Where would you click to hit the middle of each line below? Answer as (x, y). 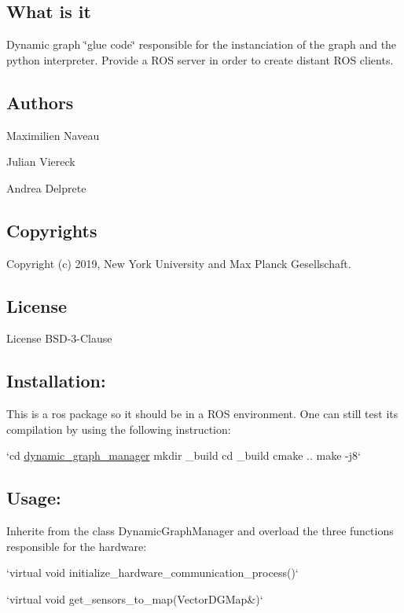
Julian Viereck (41, 162)
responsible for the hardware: (77, 546)
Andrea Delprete (46, 187)
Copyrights (52, 230)
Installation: (56, 381)
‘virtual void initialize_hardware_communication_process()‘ (152, 573)
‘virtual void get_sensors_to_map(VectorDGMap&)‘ (135, 598)
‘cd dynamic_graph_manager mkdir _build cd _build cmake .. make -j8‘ (184, 455)
